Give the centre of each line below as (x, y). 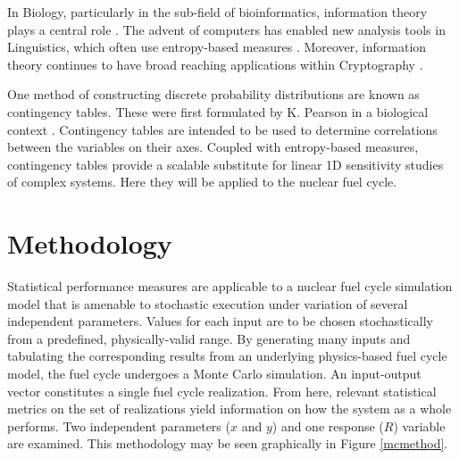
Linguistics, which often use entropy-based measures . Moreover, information (217, 47)
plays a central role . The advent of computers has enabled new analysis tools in (226, 29)
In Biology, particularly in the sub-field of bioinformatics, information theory (217, 12)
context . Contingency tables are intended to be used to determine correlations (222, 129)
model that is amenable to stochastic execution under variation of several (208, 303)
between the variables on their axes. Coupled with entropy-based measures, (213, 147)
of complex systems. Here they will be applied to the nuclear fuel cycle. (202, 182)
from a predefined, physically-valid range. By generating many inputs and (209, 338)
